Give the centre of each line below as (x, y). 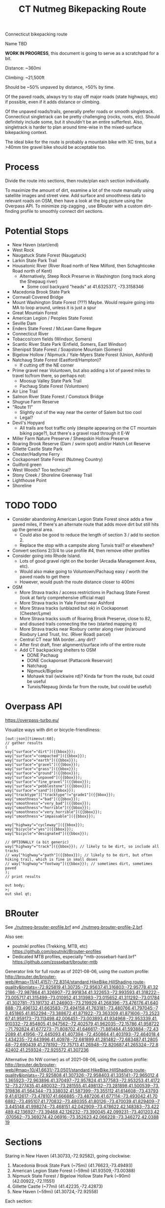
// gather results (24, 743)
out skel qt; (18, 894)
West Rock (23, 250)
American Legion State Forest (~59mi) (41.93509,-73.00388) (74, 1171)
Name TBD (16, 44)
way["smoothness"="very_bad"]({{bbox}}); (48, 803)
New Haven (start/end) (35, 245)
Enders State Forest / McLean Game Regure (57, 329)
